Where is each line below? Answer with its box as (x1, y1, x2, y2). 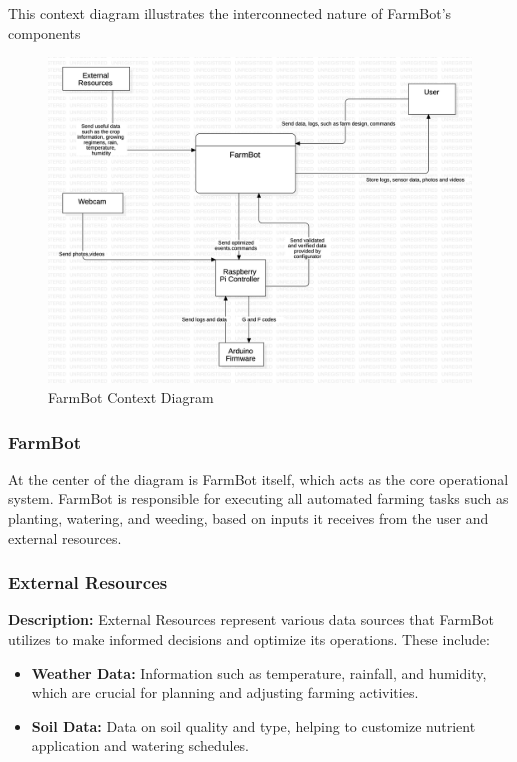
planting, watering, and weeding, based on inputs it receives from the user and (8, 508, 489, 529)
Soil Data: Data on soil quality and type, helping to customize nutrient (31, 715, 476, 736)
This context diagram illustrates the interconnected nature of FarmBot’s (8, 3, 452, 23)
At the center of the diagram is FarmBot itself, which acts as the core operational (8, 468, 509, 489)
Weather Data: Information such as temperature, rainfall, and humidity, (31, 662, 487, 683)
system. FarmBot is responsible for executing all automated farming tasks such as (8, 488, 509, 509)
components (8, 22, 81, 43)
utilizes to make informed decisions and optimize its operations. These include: (8, 629, 490, 650)
